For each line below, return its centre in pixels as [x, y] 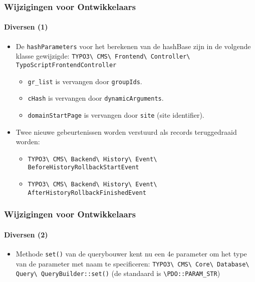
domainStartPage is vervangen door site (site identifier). [116, 114]
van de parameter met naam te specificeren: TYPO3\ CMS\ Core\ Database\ [133, 263]
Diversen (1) [26, 27]
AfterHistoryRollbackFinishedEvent [87, 193]
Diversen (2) [26, 234]
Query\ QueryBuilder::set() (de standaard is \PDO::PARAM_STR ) [118, 273]
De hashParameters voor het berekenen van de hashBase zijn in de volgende [133, 46]
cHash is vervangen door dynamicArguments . [96, 98]
